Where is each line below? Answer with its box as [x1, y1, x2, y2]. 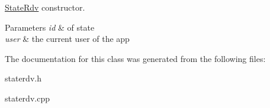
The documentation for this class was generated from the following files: [5, 52, 266, 64]
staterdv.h [5, 72, 41, 84]
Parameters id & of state [5, 21, 95, 33]
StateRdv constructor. [5, 1, 85, 13]
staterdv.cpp [5, 91, 50, 104]
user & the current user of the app [5, 32, 130, 45]
